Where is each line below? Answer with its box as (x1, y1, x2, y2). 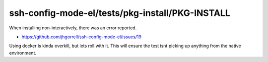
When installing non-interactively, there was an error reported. (9, 25, 137, 31)
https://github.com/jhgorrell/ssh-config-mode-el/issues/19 (21, 34, 141, 40)
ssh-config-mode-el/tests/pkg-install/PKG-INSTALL (9, 7, 230, 18)
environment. (9, 50, 37, 56)
